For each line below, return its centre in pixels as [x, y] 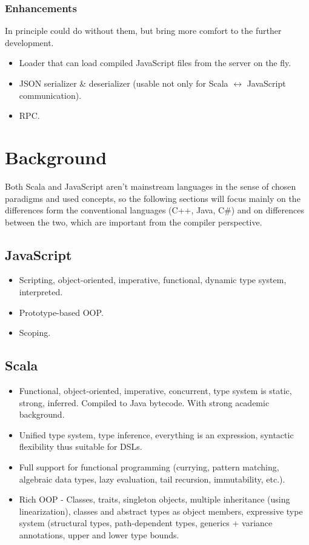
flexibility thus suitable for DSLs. [81, 446]
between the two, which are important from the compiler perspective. [134, 222]
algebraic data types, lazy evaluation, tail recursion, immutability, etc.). [152, 479]
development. [29, 42]
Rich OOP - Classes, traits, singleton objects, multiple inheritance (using [154, 499]
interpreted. [41, 292]
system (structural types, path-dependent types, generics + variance [146, 523]
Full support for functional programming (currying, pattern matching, [149, 467]
